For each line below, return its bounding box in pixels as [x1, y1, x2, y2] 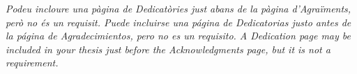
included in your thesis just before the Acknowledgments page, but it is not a [6, 41, 331, 56]
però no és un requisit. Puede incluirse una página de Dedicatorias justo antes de [6, 15, 351, 29]
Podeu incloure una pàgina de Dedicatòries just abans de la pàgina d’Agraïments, [6, 1, 351, 15]
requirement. [6, 55, 59, 70]
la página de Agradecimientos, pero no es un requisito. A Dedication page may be [6, 28, 351, 43]
